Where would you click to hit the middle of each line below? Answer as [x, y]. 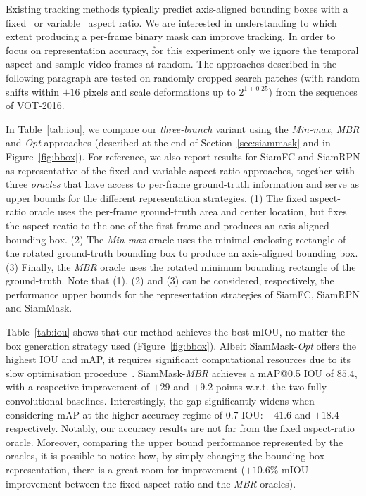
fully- [318, 387]
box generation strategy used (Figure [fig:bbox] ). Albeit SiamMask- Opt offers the [181, 345]
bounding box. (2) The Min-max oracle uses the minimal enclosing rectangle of [176, 239]
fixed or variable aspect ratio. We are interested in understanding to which [171, 22]
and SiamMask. [39, 308]
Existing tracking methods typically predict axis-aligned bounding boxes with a [177, 8]
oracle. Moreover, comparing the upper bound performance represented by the [175, 441]
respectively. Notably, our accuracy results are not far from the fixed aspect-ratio [180, 428]
